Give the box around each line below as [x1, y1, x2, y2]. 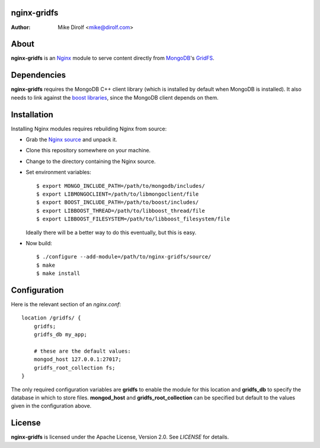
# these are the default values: [33, 347, 132, 354]
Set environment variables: [25, 169, 91, 176]
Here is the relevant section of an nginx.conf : [11, 301, 121, 308]
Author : [11, 24, 31, 31]
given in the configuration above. [11, 402, 92, 409]
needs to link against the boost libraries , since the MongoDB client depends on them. [11, 94, 219, 101]
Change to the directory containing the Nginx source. [25, 158, 156, 165]
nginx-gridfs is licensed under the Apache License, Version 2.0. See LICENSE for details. [11, 433, 229, 441]
